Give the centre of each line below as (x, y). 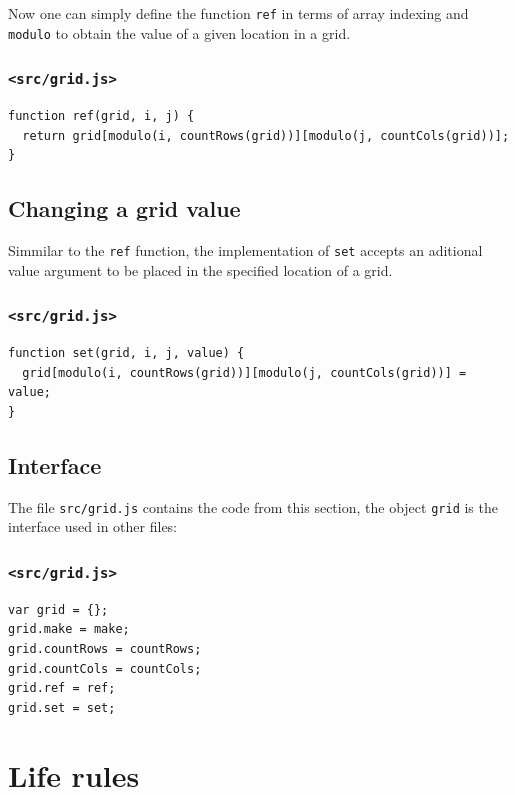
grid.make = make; (69, 629)
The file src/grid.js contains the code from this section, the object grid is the (253, 506)
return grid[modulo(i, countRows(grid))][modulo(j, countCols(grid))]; (266, 135)
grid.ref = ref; (62, 688)
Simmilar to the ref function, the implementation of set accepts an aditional (245, 250)
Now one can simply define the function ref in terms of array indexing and (238, 13)
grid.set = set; (62, 707)
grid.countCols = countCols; (105, 668)
